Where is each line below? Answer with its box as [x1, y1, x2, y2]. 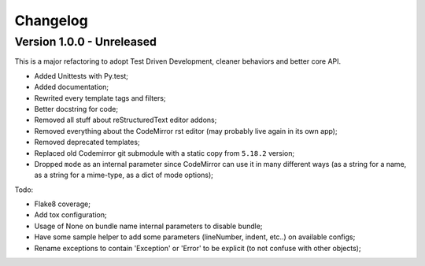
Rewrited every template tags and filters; [34, 93, 166, 102]
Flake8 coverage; [34, 199, 91, 209]
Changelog [14, 12, 88, 29]
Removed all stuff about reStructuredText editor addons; [34, 115, 217, 125]
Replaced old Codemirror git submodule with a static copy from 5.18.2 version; [34, 148, 295, 157]
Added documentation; [34, 83, 109, 92]
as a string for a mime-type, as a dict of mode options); [34, 170, 214, 180]
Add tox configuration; [34, 210, 107, 220]
